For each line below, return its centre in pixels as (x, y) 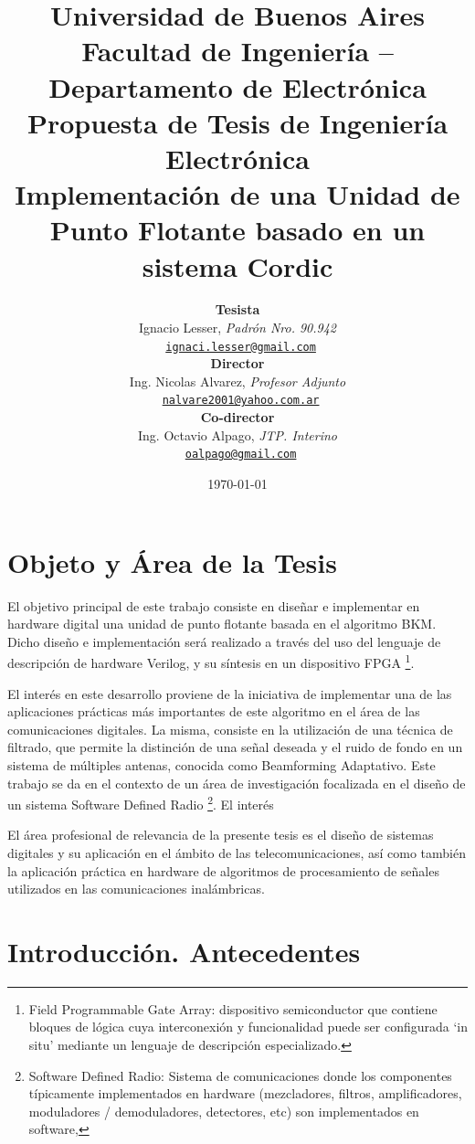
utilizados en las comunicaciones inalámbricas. (136, 889)
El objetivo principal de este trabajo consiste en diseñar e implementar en (214, 605)
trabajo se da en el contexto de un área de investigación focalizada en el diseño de (237, 783)
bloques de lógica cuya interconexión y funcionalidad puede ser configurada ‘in (248, 1027)
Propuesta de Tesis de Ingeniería (237, 122)
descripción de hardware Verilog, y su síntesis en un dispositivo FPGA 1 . (211, 661)
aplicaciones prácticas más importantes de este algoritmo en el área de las (214, 711)
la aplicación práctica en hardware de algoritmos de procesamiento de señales (223, 870)
